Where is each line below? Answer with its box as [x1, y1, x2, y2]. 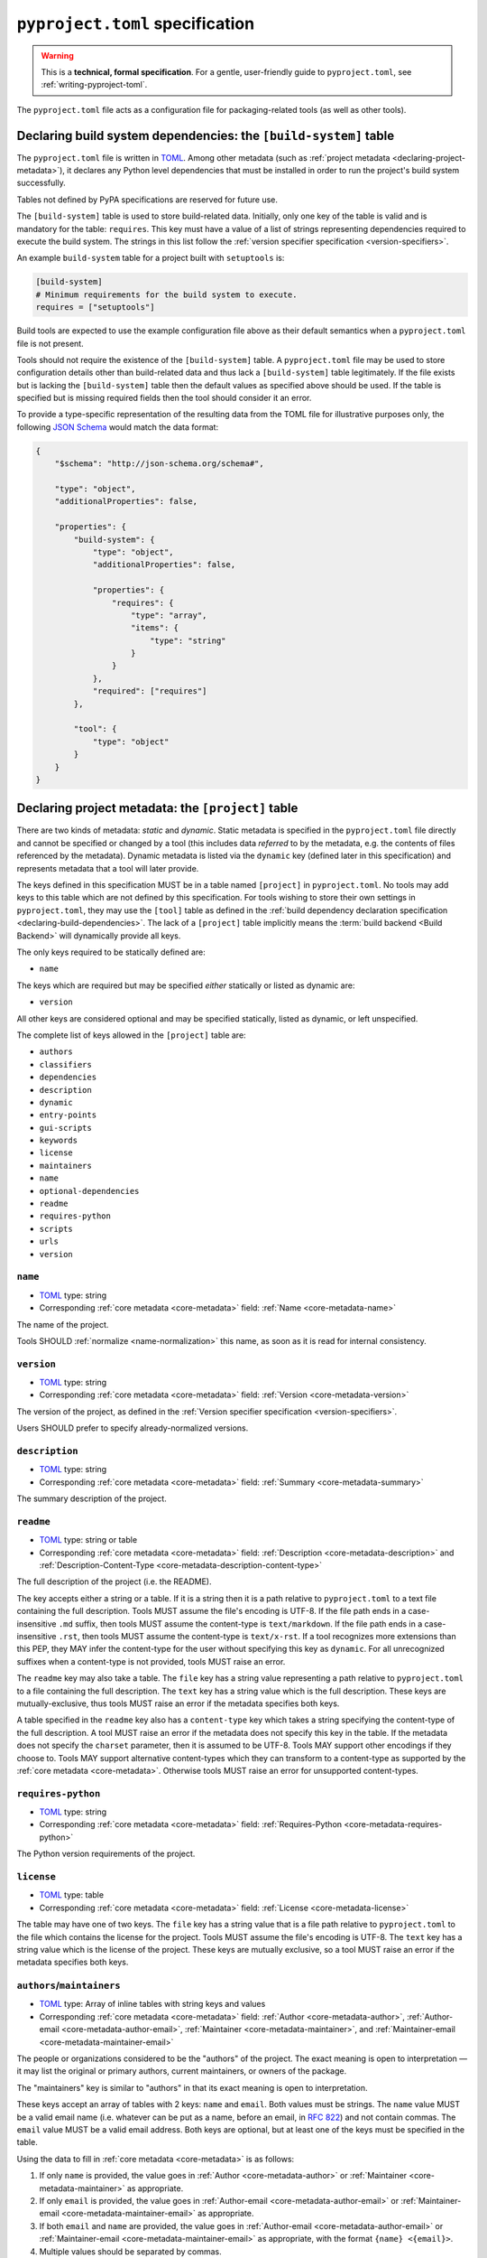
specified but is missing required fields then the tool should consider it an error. [16, 393, 312, 404]
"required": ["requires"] [92, 686, 207, 696]
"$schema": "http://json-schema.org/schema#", [54, 459, 265, 469]
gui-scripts [39, 1123, 92, 1133]
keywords [39, 1135, 78, 1146]
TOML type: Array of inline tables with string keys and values [39, 1999, 266, 2010]
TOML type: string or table [39, 1535, 138, 1545]
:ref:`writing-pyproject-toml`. [41, 79, 148, 90]
